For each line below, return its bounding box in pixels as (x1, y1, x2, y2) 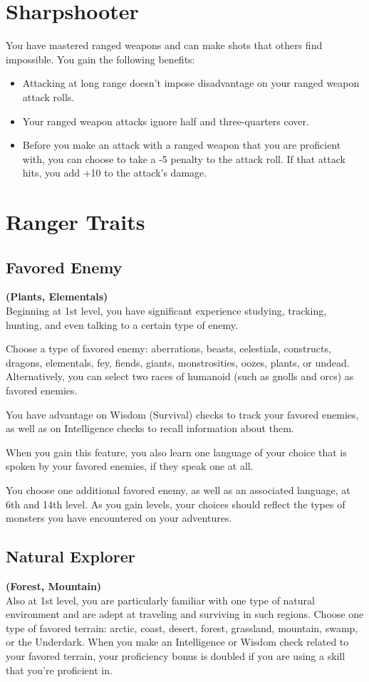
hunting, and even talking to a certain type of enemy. (6, 317, 238, 332)
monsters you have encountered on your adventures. (6, 510, 232, 525)
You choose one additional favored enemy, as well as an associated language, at (6, 482, 350, 497)
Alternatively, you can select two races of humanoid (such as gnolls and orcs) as (6, 369, 354, 384)
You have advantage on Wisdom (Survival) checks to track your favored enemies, (6, 406, 359, 421)
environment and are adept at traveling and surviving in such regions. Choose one (6, 607, 364, 621)
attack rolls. (22, 89, 75, 104)
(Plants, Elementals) (6, 289, 108, 304)
